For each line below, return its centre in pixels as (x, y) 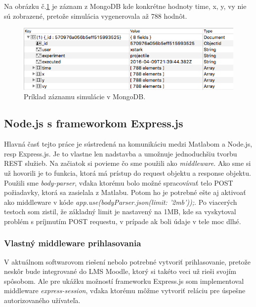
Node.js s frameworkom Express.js (94, 123)
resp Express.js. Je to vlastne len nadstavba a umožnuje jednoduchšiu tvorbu (121, 153)
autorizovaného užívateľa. (42, 300)
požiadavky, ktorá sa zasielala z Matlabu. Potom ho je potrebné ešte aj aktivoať (125, 192)
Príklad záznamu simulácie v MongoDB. (85, 96)
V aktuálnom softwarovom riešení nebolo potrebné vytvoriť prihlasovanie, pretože (128, 261)
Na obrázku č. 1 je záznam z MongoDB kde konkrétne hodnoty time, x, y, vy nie (125, 6)
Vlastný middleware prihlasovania (73, 243)
